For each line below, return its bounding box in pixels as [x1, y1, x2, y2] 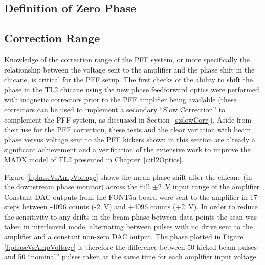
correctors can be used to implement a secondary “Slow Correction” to [4, 104, 226, 114]
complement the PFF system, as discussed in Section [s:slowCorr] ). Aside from [4, 114, 252, 125]
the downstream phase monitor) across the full [4, 181, 150, 192]
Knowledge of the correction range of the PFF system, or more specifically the [4, 54, 250, 64]
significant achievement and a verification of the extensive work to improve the [4, 144, 251, 155]
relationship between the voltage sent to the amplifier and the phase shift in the [4, 64, 255, 75]
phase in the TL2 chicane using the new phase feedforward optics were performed [4, 84, 259, 94]
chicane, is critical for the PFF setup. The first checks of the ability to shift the [4, 74, 253, 85]
